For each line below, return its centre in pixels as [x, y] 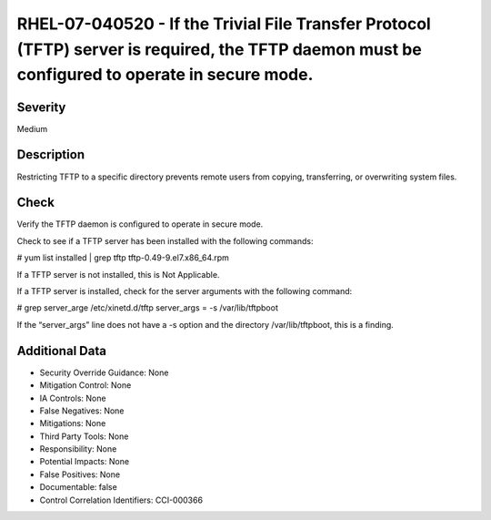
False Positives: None [80, 474]
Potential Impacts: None [85, 462]
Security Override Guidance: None [104, 372]
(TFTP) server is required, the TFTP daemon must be [219, 49]
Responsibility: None [78, 449]
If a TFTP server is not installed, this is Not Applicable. [118, 274]
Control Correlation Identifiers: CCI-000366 [121, 500]
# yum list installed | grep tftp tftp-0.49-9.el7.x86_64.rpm [123, 258]
